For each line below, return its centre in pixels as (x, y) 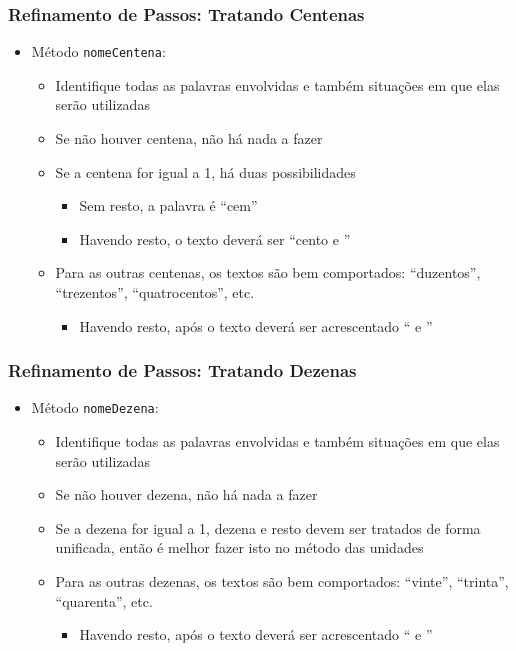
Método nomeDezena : (95, 407)
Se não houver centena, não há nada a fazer (189, 138)
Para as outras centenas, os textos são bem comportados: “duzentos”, (268, 272)
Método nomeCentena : (98, 51)
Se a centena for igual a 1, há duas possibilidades (205, 171)
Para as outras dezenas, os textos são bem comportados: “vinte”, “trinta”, (282, 581)
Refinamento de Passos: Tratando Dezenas (182, 370)
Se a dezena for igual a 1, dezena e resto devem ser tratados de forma (268, 527)
